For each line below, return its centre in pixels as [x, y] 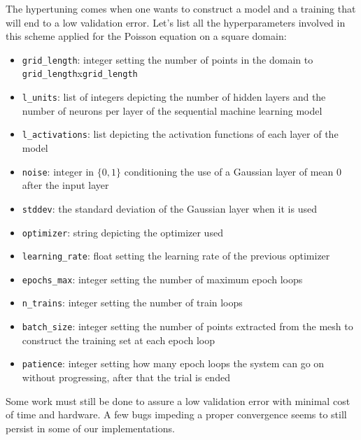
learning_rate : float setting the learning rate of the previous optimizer [176, 256]
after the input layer [65, 185]
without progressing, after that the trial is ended [126, 377]
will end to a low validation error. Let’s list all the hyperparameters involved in [176, 22]
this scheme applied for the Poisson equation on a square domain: [146, 36]
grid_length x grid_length [80, 73]
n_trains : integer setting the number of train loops [132, 303]
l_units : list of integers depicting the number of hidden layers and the [174, 97]
